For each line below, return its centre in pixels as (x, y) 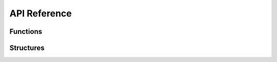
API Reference (41, 13)
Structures (27, 48)
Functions (26, 32)
